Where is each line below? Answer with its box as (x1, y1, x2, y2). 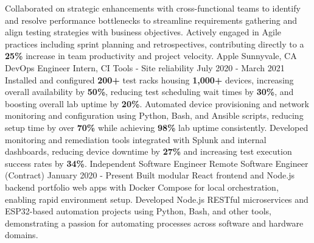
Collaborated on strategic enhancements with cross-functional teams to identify (5, 2, 301, 14)
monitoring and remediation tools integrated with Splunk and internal (5, 133, 267, 146)
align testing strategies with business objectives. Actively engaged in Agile (5, 26, 281, 38)
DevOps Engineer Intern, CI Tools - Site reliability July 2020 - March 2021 (5, 61, 285, 74)
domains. (5, 228, 38, 241)
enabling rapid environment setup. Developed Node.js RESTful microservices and (5, 192, 309, 205)
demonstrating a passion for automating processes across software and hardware (5, 216, 304, 229)
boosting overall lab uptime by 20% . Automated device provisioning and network (5, 97, 309, 110)
